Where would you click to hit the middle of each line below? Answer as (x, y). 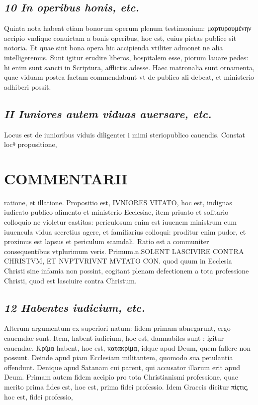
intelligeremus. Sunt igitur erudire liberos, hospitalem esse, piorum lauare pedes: (126, 57)
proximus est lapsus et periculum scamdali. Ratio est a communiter (107, 241)
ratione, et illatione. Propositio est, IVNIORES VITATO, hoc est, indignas (118, 202)
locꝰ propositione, (31, 144)
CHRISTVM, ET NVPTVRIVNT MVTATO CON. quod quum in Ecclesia (118, 261)
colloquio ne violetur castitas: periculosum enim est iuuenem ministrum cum (120, 222)
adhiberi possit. (28, 86)
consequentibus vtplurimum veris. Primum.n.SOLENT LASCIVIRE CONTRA (124, 251)
